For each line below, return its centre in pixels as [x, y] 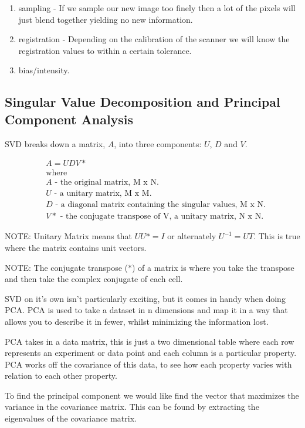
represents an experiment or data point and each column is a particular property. [151, 353]
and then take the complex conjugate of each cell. [94, 279]
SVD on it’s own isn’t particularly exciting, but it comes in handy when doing [145, 298]
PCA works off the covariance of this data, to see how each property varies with [148, 364]
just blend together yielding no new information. [106, 19]
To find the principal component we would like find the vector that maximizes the [152, 395]
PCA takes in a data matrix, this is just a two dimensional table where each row [150, 341]
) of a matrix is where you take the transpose [213, 267]
